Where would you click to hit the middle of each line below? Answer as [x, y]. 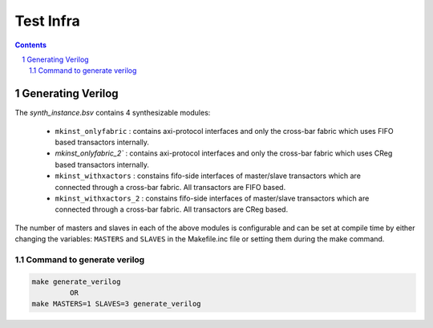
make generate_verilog [76, 281]
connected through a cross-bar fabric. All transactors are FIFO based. [170, 187]
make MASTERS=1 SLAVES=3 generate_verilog [116, 304]
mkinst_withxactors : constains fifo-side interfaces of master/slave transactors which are [208, 176]
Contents [31, 45]
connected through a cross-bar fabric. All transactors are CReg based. [172, 209]
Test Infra [47, 21]
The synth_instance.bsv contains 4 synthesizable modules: [113, 113]
